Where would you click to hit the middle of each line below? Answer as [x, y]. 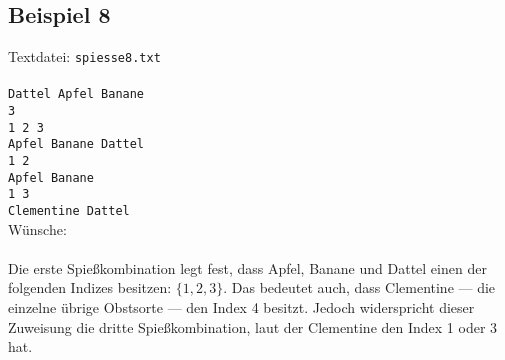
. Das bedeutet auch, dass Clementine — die [359, 287]
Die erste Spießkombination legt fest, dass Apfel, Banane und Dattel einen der [247, 267]
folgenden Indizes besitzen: [90, 287]
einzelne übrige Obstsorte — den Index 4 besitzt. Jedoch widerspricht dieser [241, 307]
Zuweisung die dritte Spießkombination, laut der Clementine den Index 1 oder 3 [253, 326]
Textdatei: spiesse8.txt [84, 56]
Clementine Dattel [69, 211]
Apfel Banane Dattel [76, 144]
